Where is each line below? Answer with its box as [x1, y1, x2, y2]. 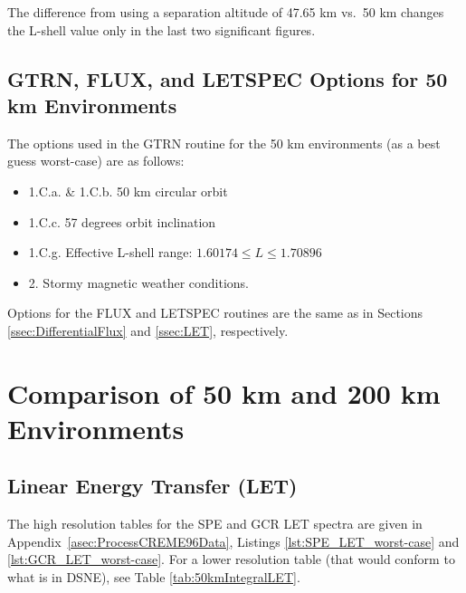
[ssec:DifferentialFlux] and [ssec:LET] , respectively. [7, 320, 289, 340]
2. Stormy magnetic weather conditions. [28, 273, 250, 292]
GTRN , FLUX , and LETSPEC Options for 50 [7, 64, 448, 92]
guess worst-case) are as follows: [7, 151, 185, 170]
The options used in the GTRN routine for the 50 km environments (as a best [7, 133, 441, 152]
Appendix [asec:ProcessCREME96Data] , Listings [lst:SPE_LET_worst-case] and [7, 531, 460, 550]
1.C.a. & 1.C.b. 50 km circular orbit [28, 181, 228, 200]
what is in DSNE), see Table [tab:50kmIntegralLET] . [7, 568, 300, 587]
